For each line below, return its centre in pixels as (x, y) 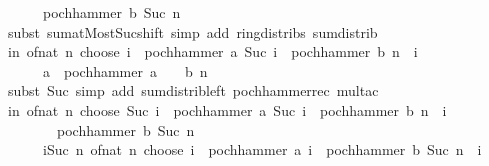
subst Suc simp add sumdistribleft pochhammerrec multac (193, 90)
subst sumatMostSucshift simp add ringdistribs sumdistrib (192, 31)
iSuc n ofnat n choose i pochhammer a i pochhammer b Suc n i (262, 149)
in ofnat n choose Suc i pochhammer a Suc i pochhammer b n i (227, 109)
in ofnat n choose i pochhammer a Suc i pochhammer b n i (212, 51)
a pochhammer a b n (125, 70)
